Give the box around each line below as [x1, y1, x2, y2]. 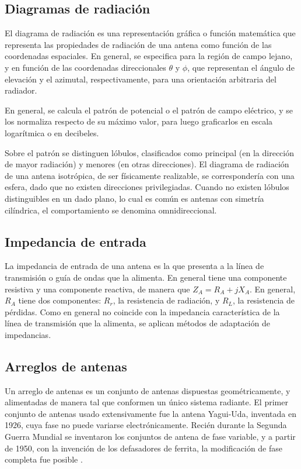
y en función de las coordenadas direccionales [5, 61, 166, 73]
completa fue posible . [5, 453, 83, 465]
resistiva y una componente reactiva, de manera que [5, 282, 190, 295]
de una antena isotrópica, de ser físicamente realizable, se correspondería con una [5, 169, 295, 181]
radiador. [5, 84, 37, 96]
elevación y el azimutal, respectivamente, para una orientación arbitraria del [5, 73, 276, 85]
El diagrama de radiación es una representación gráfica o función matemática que [5, 27, 296, 39]
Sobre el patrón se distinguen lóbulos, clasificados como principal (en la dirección [5, 146, 295, 158]
